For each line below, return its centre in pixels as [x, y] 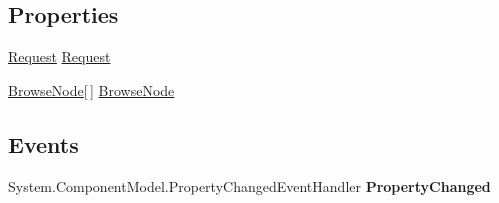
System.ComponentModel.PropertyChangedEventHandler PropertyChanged [249, 185]
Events [43, 143]
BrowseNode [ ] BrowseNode [91, 89]
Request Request [59, 56]
